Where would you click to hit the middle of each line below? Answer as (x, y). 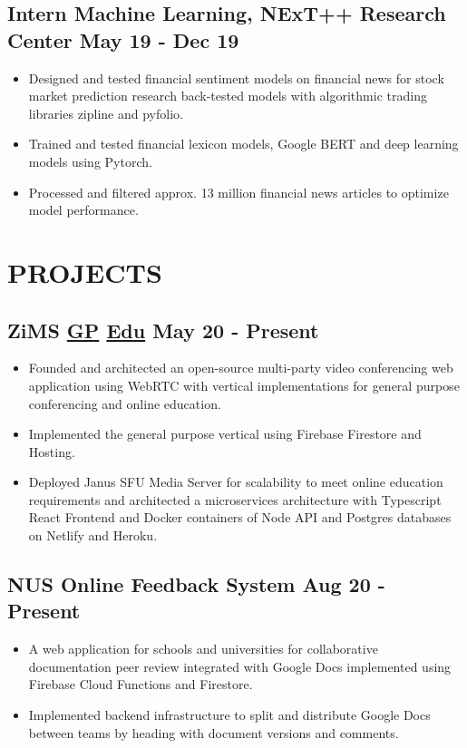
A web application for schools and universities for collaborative (203, 649)
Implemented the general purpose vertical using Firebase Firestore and (225, 434)
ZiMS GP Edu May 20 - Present (163, 330)
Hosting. (52, 451)
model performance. (83, 210)
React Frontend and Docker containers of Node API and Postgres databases (240, 517)
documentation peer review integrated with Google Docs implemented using (240, 666)
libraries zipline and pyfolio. (106, 113)
